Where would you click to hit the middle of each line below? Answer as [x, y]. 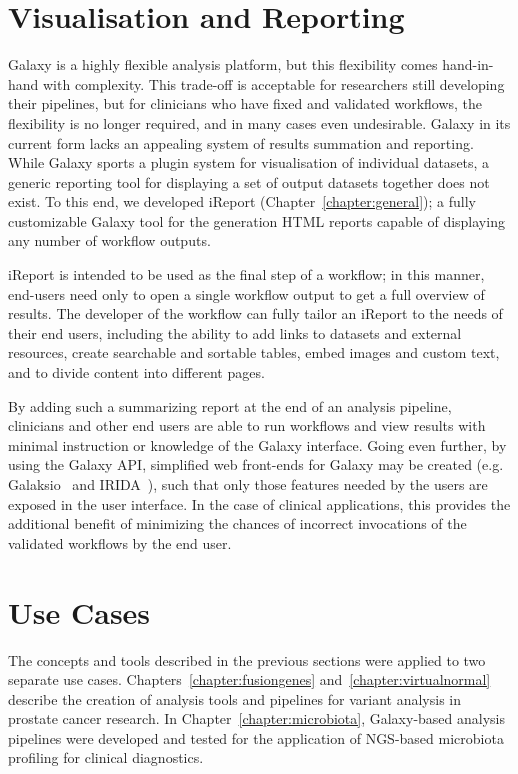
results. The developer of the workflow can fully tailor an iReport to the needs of [255, 313]
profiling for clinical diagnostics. [106, 757]
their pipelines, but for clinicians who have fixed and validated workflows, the [245, 103]
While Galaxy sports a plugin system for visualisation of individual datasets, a [249, 162]
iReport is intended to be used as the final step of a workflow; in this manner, [246, 274]
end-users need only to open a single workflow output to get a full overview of [246, 293]
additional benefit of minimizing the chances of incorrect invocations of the [237, 523]
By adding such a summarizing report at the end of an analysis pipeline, [230, 405]
